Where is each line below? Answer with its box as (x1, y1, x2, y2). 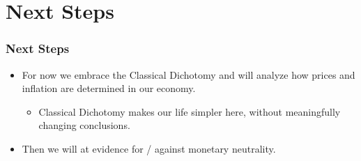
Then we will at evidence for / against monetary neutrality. (22, 141, 276, 155)
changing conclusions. (38, 118, 130, 132)
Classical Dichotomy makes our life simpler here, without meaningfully (38, 104, 341, 118)
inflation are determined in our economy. (22, 81, 196, 95)
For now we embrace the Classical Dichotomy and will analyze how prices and (22, 67, 355, 82)
